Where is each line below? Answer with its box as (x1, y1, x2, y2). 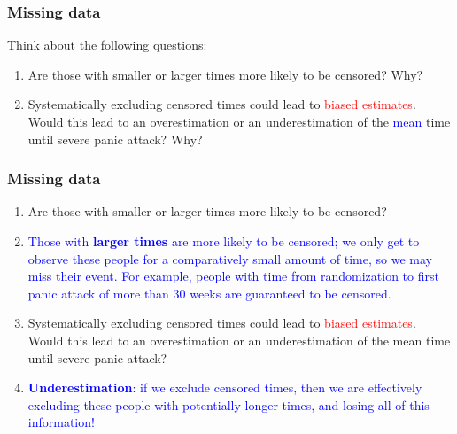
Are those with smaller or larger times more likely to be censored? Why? (27, 65, 423, 83)
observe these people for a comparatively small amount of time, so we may (27, 249, 432, 267)
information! (27, 413, 95, 431)
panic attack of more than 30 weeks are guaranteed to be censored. (27, 283, 391, 302)
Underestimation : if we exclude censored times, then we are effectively (27, 378, 422, 397)
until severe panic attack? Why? (27, 129, 203, 148)
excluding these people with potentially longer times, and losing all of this (27, 395, 430, 414)
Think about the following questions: (7, 35, 207, 54)
